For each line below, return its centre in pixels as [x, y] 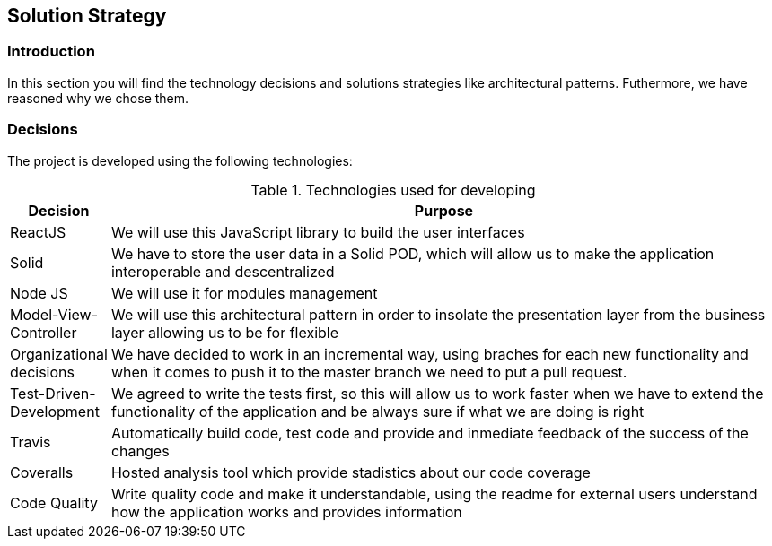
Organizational [59, 354]
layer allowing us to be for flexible [225, 332]
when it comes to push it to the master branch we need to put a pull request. [369, 372]
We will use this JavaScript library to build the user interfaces [318, 232]
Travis [31, 442]
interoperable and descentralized [223, 271]
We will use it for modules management [244, 293]
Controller [44, 332]
